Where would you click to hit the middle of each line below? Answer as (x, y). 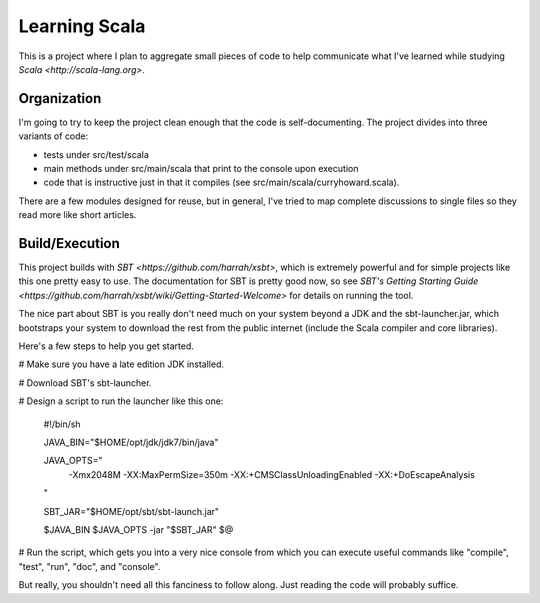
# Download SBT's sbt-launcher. (85, 382)
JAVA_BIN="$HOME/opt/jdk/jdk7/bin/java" (131, 442)
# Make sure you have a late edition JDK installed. (121, 364)
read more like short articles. (77, 215)
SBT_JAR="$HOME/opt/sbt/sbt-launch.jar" (131, 511)
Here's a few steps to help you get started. (106, 346)
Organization (60, 98)
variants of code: (53, 136)
